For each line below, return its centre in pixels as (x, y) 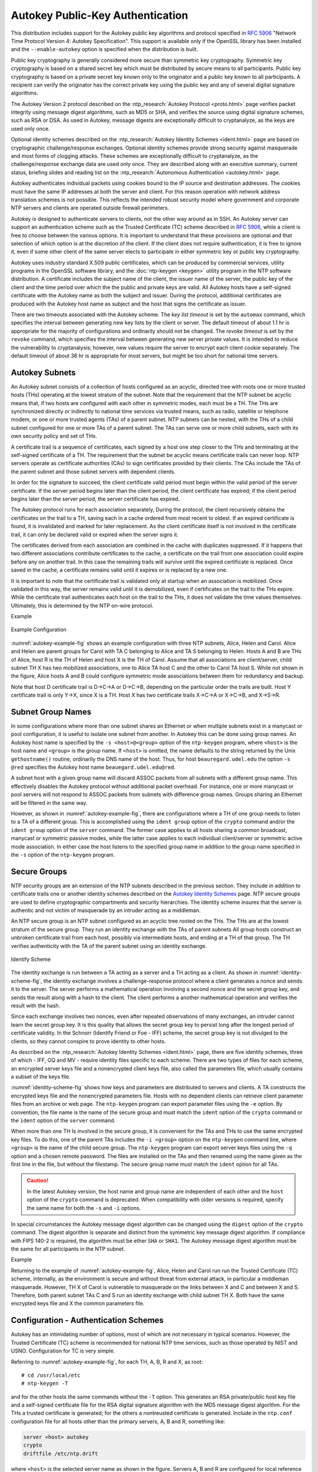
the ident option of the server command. (63, 1120)
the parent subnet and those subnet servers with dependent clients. (93, 472)
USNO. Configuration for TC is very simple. (63, 1351)
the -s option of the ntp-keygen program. (63, 854)
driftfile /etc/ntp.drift (61, 1453)
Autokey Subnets (43, 372)
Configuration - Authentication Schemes (87, 1320)
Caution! (38, 1181)
